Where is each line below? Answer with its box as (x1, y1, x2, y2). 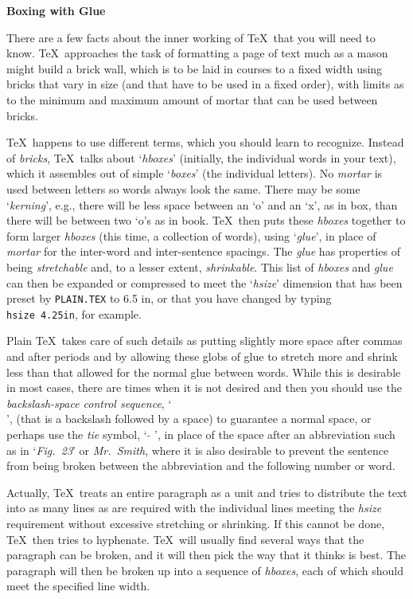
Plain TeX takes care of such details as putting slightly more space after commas (6, 332, 403, 349)
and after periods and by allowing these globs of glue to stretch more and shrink (6, 348, 398, 364)
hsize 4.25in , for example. (6, 305, 142, 322)
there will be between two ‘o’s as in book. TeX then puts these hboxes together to (6, 212, 406, 229)
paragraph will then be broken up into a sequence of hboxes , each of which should (6, 562, 404, 578)
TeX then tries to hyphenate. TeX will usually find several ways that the (6, 530, 364, 547)
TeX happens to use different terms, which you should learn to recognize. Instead (6, 134, 404, 151)
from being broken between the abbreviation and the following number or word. (6, 457, 395, 474)
